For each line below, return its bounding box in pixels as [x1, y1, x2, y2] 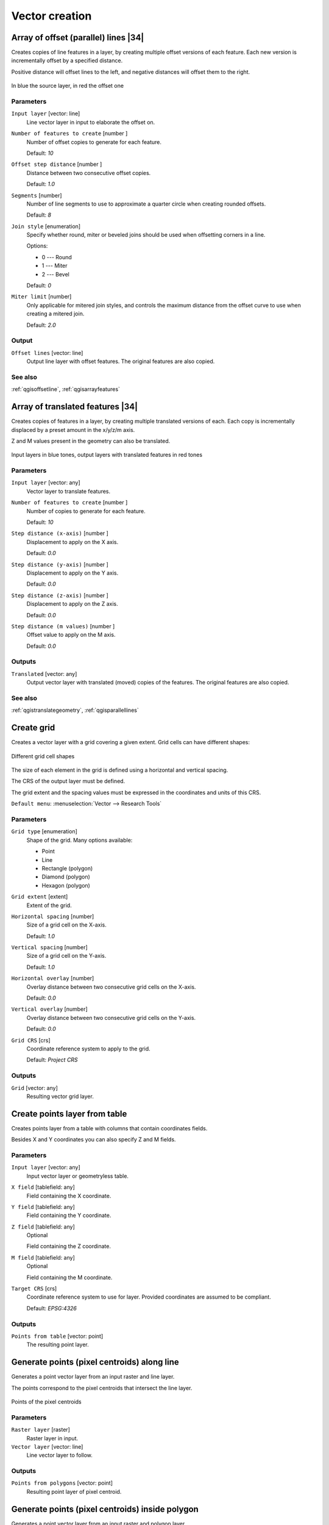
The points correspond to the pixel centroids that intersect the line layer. [11, 1384, 193, 1391]
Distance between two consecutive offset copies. [26, 169, 151, 176]
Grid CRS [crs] [11, 1036, 51, 1044]
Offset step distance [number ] [11, 160, 102, 168]
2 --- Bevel [41, 270, 69, 278]
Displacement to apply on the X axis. [26, 538, 119, 545]
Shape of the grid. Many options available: [26, 836, 133, 844]
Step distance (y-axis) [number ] [11, 561, 109, 568]
